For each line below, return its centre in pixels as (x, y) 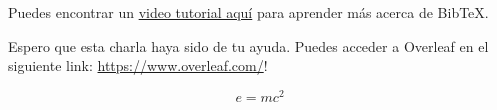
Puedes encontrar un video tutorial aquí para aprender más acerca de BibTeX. (248, 12)
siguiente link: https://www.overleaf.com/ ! (138, 65)
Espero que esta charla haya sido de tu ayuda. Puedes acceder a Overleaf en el (248, 45)
